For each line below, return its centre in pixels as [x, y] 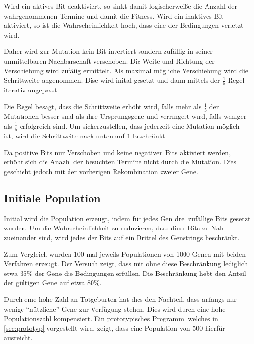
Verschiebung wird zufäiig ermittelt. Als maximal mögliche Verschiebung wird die [126, 70]
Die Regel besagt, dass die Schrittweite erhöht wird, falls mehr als [103, 106]
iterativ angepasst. [32, 90]
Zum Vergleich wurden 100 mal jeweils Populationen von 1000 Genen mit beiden [125, 254]
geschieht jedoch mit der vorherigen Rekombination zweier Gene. [101, 172]
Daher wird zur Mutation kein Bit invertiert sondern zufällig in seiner [108, 51]
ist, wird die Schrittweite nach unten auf [64, 136]
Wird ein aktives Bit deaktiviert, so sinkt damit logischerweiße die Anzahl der [121, 6]
